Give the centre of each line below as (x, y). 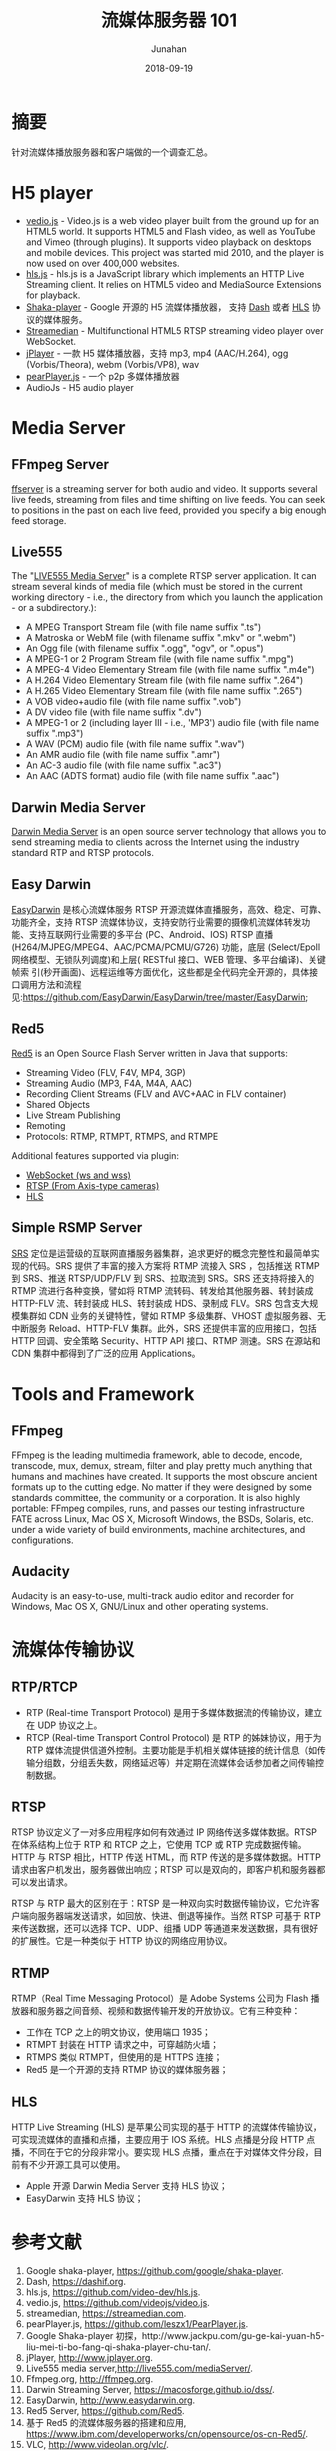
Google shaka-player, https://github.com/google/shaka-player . (154, 2270)
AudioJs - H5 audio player (79, 387)
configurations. (42, 1540)
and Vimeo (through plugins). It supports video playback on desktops (168, 242)
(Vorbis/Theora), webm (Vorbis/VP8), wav (112, 364)
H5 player (52, 192)
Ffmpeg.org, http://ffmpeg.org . (89, 2378)
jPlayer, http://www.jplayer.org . (89, 2357)
